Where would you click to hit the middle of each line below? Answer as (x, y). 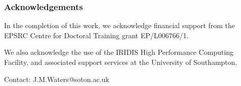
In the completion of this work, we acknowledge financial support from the (120, 25)
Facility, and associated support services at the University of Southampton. (121, 62)
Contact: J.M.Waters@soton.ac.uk (57, 79)
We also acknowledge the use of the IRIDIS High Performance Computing (119, 52)
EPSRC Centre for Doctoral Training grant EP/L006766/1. (96, 35)
